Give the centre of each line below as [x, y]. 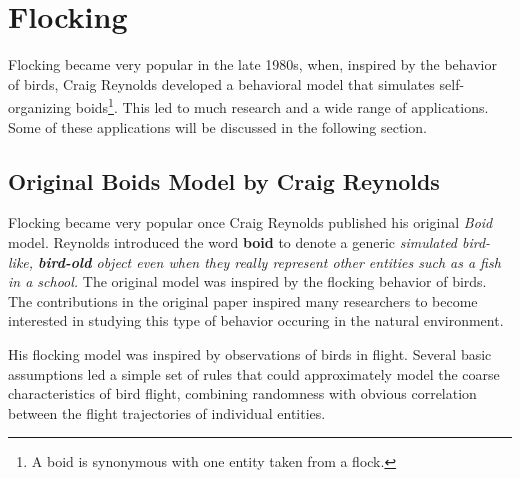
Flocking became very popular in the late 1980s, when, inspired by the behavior [252, 64]
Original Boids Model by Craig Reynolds [224, 180]
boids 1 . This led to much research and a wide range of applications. [282, 105]
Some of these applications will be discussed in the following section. [217, 126]
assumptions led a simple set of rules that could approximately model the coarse [254, 373]
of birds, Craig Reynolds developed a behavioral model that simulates [221, 83]
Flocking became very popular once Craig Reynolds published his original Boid [250, 222]
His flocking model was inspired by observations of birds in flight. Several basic [250, 353]
